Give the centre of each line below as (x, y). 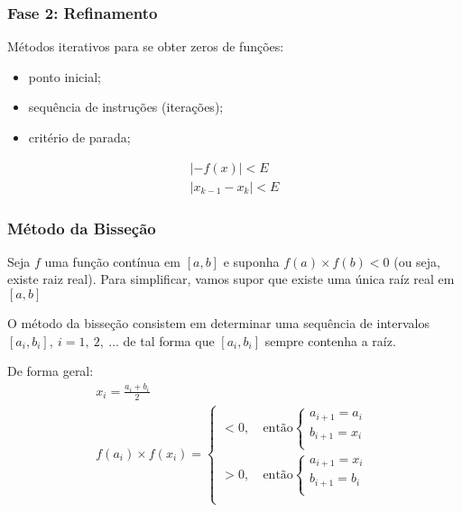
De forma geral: (51, 371)
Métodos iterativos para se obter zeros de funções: (146, 46)
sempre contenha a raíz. (330, 340)
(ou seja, (417, 261)
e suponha (251, 261)
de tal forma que (169, 340)
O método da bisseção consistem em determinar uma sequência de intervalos (218, 323)
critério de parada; (79, 137)
